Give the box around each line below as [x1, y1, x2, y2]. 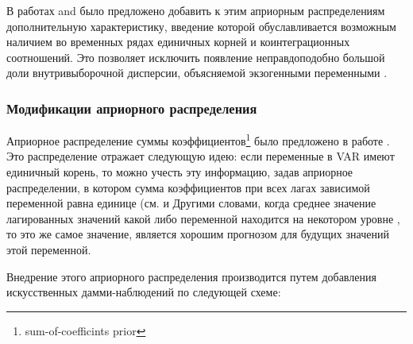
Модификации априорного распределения [6, 98, 257, 118]
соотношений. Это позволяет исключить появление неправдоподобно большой [6, 48, 385, 65]
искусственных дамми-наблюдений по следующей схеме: [6, 284, 281, 300]
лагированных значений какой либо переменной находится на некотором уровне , [6, 210, 400, 226]
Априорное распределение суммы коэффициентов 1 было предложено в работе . [6, 130, 390, 149]
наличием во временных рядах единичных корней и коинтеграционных [6, 33, 350, 50]
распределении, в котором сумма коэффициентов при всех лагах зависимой [6, 179, 370, 195]
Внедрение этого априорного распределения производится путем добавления [6, 268, 376, 284]
